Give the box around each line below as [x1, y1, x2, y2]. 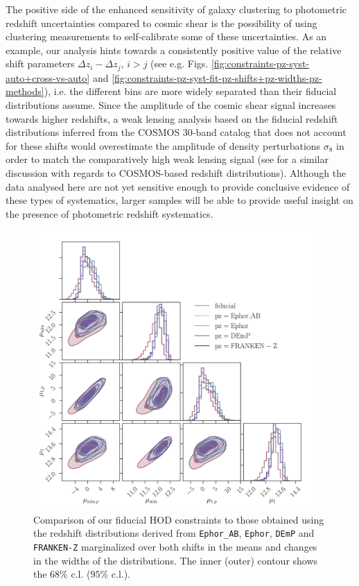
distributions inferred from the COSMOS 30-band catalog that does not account [6, 125, 347, 139]
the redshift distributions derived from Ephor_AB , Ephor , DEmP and [33, 526, 315, 540]
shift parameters [6, 56, 75, 71]
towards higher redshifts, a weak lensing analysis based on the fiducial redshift [6, 111, 338, 126]
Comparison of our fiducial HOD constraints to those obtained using [33, 512, 324, 526]
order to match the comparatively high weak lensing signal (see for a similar [6, 152, 329, 166]
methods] [6, 84, 44, 98]
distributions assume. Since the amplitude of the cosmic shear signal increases [6, 98, 336, 112]
